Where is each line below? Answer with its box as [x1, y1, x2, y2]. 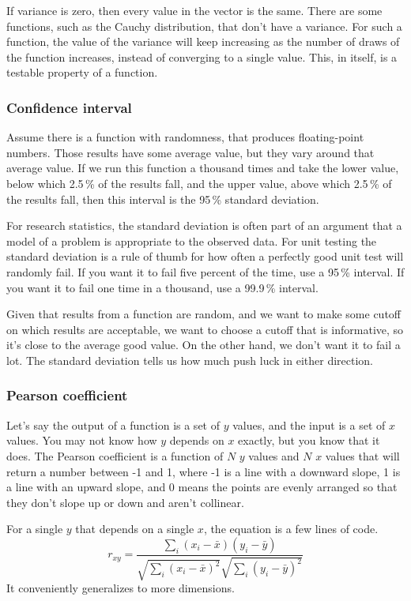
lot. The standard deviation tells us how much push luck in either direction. [6, 351, 374, 368]
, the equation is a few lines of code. [203, 520, 379, 537]
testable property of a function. [6, 64, 158, 81]
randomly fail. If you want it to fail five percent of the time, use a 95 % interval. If [6, 263, 405, 280]
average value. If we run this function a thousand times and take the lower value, [6, 160, 399, 176]
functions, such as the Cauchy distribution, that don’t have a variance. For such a [6, 17, 402, 34]
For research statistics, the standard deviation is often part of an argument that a [6, 217, 402, 234]
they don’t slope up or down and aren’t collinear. [6, 494, 244, 510]
